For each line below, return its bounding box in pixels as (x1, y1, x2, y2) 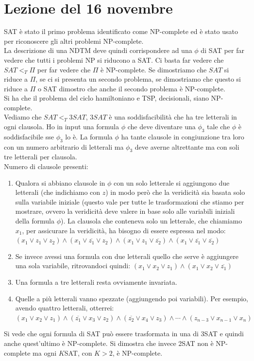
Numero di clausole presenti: (4, 161, 88, 172)
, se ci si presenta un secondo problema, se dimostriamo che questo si (35, 74, 241, 84)
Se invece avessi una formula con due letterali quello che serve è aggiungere (15, 251, 239, 261)
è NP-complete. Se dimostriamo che (101, 64, 207, 74)
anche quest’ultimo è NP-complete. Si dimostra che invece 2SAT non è (4, 338, 214, 348)
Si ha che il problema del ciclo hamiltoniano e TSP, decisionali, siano (4, 93, 209, 103)
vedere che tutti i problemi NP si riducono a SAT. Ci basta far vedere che (4, 54, 224, 65)
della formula (15, 216, 54, 226)
